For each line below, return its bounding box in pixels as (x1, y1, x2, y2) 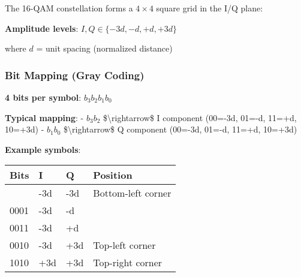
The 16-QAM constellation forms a (5, 2, 133, 14)
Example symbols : (5, 143, 81, 155)
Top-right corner (93, 255, 162, 270)
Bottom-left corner (93, 186, 171, 200)
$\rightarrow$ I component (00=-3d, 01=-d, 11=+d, (103, 111, 297, 124)
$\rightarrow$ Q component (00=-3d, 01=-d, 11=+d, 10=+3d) (64, 123, 297, 136)
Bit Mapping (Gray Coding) (5, 67, 145, 82)
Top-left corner (93, 238, 156, 252)
